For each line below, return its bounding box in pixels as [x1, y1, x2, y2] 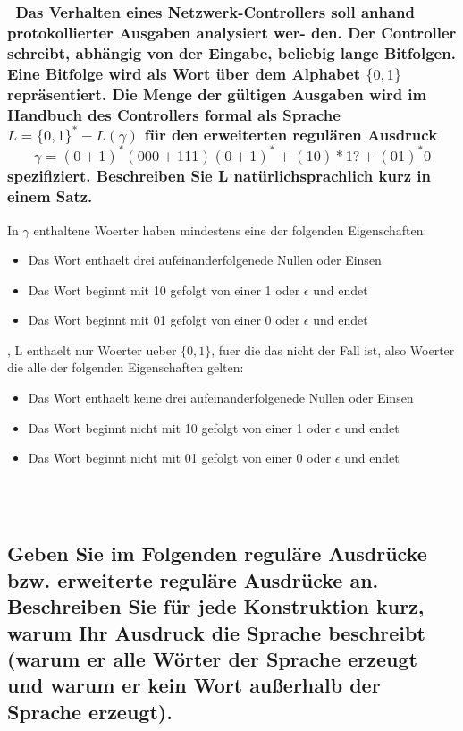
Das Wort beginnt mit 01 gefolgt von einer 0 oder [28, 310, 300, 329]
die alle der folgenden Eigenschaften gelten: [7, 358, 244, 377]
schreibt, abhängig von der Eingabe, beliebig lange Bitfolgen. [7, 41, 456, 64]
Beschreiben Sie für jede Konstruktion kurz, [7, 592, 425, 620]
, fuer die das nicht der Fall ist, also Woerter [211, 340, 455, 359]
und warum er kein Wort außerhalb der [7, 671, 381, 699]
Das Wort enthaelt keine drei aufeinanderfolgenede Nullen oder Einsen [28, 388, 414, 407]
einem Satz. [7, 185, 93, 208]
